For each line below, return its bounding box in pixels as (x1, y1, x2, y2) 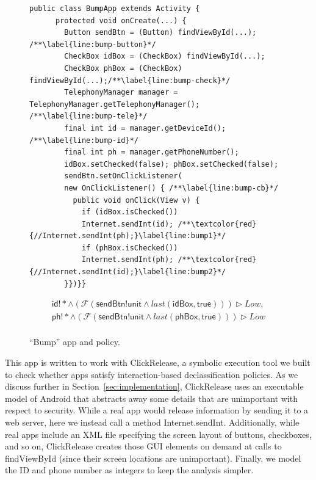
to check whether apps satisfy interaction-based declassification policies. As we (5, 368, 298, 380)
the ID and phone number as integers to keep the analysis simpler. (5, 464, 254, 476)
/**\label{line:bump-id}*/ (29, 136, 138, 145)
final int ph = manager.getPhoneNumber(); (64, 148, 239, 157)
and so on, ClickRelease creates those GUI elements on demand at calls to (5, 440, 282, 453)
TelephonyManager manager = (64, 88, 178, 97)
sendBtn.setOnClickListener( (64, 172, 182, 181)
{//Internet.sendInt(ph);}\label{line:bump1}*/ (29, 231, 226, 241)
